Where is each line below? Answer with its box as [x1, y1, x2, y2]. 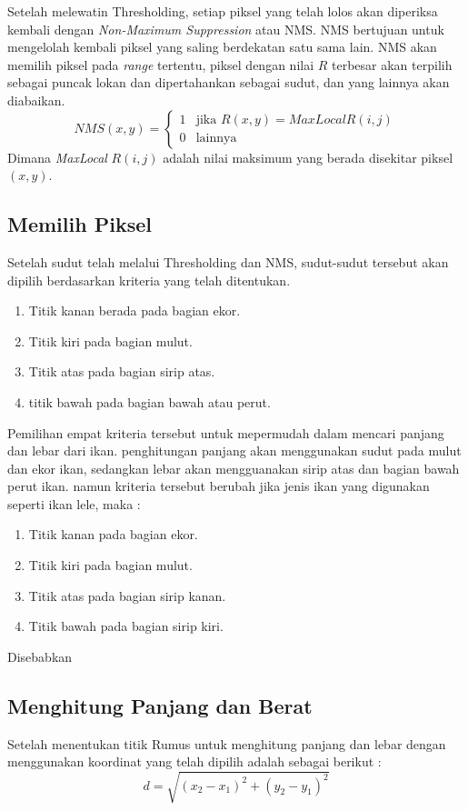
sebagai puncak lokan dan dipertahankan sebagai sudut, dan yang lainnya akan [7, 73, 450, 92]
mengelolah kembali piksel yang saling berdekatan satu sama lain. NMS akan [7, 37, 437, 56]
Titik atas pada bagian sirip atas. [28, 362, 215, 381]
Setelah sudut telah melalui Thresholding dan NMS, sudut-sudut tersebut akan [7, 252, 449, 271]
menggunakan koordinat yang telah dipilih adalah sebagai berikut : [7, 752, 382, 771]
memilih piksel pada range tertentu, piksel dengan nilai [7, 55, 314, 74]
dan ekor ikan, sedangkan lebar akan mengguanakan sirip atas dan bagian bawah [7, 458, 460, 477]
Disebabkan [7, 646, 73, 666]
